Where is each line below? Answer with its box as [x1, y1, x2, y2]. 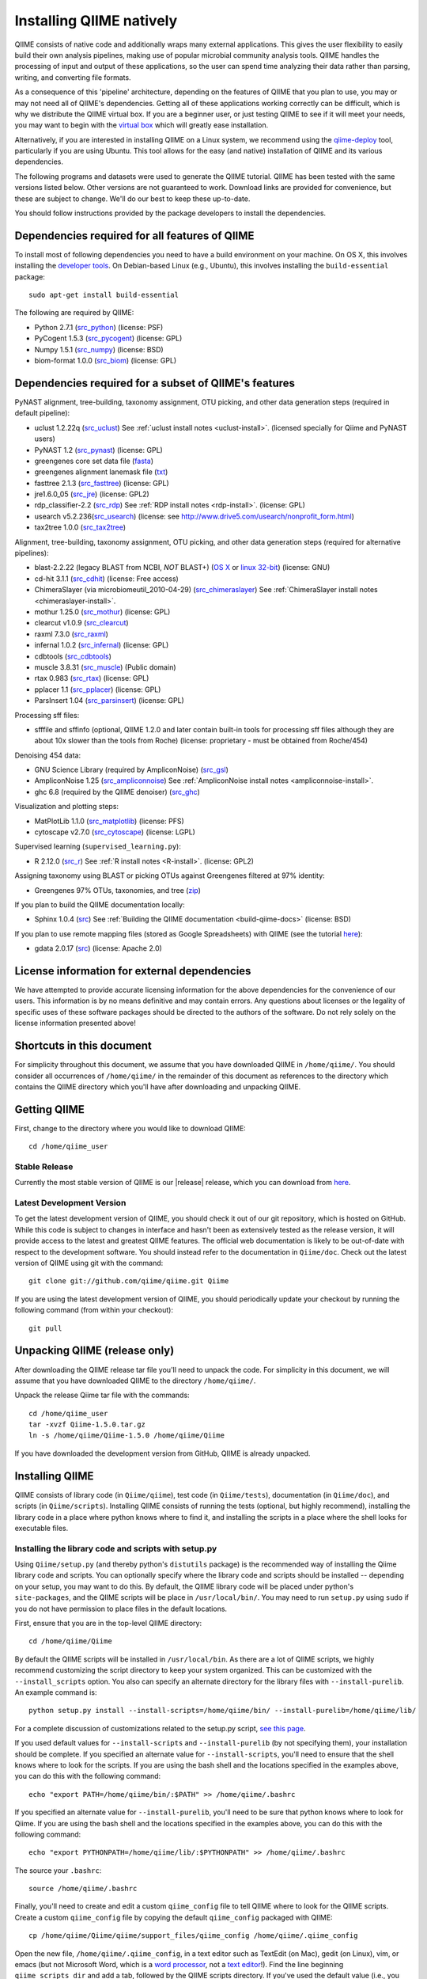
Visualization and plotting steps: [14, 802, 119, 811]
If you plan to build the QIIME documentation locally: [14, 899, 185, 910]
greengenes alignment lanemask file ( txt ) [34, 467, 168, 477]
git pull [28, 1324, 62, 1333]
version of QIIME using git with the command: [14, 1259, 164, 1268]
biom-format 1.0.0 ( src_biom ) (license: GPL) [34, 356, 177, 366]
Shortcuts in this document [14, 1039, 152, 1053]
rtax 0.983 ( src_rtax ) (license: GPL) [34, 674, 149, 683]
